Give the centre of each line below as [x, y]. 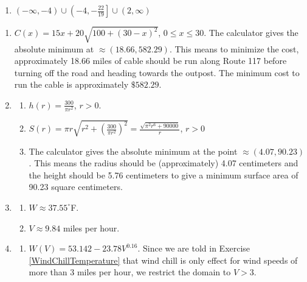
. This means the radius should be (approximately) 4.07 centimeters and [164, 163]
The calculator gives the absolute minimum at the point [133, 151]
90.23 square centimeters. [76, 187]
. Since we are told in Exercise [194, 248]
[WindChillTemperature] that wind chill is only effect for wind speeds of [163, 260]
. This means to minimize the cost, [234, 48]
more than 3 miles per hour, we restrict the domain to [130, 272]
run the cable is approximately [71, 84]
